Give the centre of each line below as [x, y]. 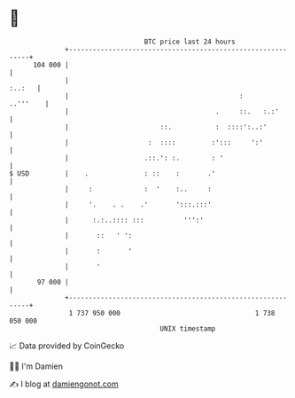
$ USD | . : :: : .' [113, 173]
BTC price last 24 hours [190, 42]
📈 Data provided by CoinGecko [67, 346]
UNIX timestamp [188, 328]
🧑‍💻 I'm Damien [36, 366]
